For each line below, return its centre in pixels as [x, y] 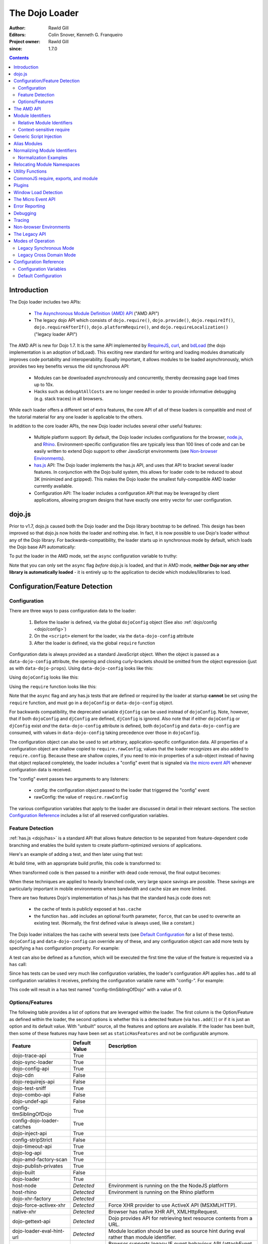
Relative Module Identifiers [45, 122]
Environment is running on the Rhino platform [161, 1192]
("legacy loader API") [56, 334]
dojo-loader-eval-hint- [38, 1231]
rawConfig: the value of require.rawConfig [81, 797]
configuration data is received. [40, 770]
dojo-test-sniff [29, 1088]
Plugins [21, 185]
